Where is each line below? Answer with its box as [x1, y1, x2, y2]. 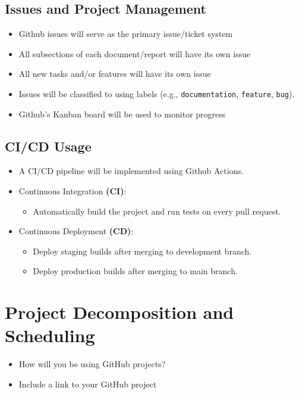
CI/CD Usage [5, 136, 92, 155]
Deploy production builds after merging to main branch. [33, 265, 238, 277]
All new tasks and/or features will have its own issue [18, 67, 211, 80]
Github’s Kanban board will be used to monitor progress [18, 107, 226, 120]
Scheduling [5, 323, 95, 348]
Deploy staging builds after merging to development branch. [33, 244, 252, 257]
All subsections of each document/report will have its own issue [18, 47, 251, 60]
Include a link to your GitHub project [18, 377, 157, 390]
